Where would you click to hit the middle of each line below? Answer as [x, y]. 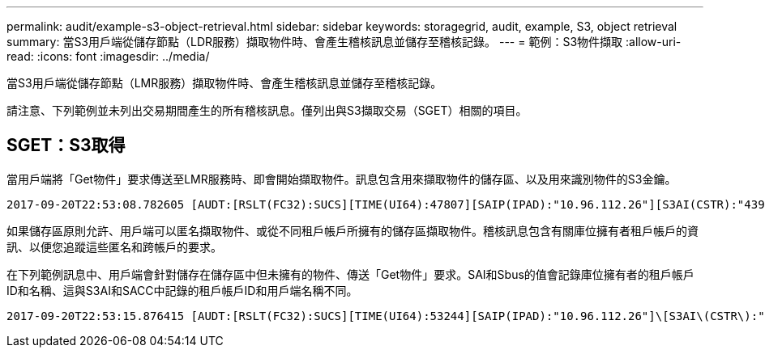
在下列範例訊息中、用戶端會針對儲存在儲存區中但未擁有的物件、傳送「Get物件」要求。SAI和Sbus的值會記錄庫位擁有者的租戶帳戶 [350, 274]
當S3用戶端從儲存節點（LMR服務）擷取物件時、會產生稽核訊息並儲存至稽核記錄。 [224, 83]
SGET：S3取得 [66, 145]
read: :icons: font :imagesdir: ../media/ [108, 56]
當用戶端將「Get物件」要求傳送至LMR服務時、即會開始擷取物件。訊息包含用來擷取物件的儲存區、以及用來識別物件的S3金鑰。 [342, 179]
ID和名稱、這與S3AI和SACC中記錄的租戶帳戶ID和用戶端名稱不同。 [182, 290]
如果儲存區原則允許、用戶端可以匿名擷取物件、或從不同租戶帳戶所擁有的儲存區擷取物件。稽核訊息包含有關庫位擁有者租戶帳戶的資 [353, 230]
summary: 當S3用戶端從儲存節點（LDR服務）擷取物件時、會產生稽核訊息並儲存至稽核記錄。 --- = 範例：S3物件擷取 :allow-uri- [344, 42]
